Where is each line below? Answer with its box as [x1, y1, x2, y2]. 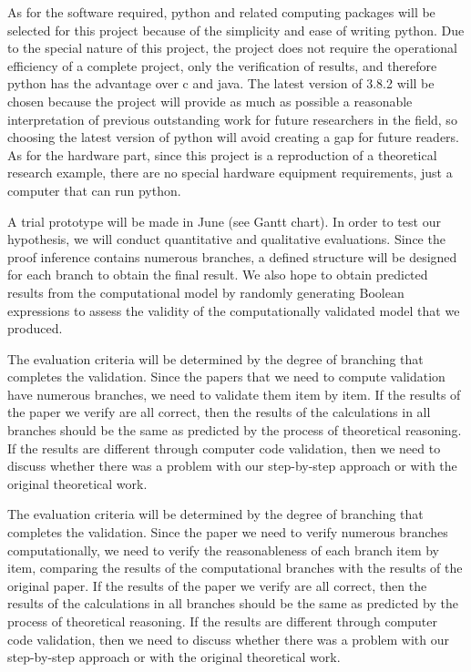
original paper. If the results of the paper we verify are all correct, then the [7, 575, 427, 595]
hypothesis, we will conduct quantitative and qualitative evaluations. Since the [7, 229, 445, 249]
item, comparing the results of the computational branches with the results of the [7, 558, 463, 577]
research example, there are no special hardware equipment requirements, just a [7, 163, 453, 182]
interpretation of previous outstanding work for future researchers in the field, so [7, 109, 457, 128]
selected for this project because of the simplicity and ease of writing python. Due [7, 20, 465, 39]
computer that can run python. [7, 180, 181, 199]
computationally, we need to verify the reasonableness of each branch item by [7, 540, 439, 559]
